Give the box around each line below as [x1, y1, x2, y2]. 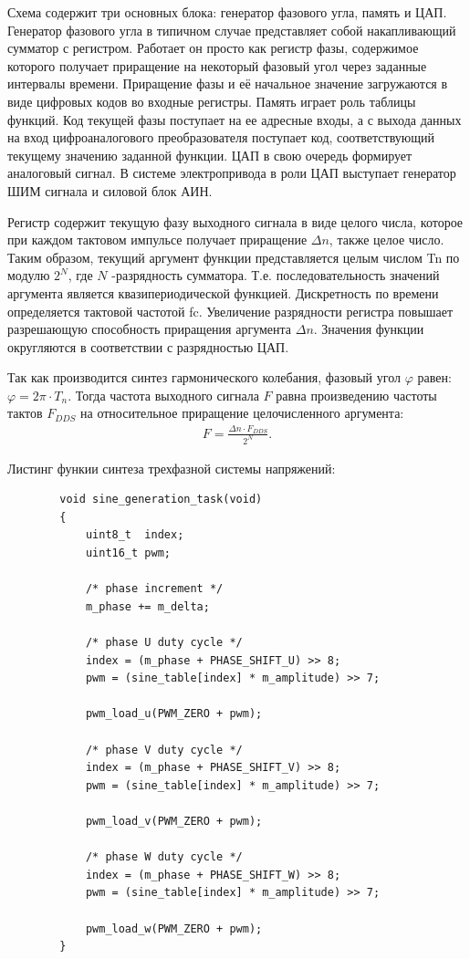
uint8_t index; [85, 528, 184, 542]
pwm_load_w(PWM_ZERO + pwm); [85, 922, 263, 935]
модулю [7, 266, 50, 285]
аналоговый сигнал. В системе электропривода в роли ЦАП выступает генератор [7, 163, 456, 182]
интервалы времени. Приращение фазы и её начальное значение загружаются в [7, 74, 448, 93]
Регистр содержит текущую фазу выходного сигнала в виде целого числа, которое [7, 212, 464, 231]
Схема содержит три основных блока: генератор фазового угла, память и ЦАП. [7, 3, 447, 21]
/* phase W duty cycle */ [85, 850, 243, 864]
